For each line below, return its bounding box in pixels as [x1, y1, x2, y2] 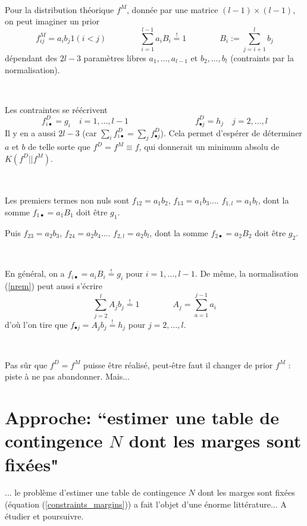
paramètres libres [83, 51, 146, 64]
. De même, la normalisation [195, 267, 299, 280]
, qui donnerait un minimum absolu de [139, 140, 280, 153]
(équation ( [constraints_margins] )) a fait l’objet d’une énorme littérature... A [5, 498, 287, 511]
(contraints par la [230, 51, 294, 64]
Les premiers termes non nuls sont [5, 193, 130, 206]
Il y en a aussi [5, 126, 56, 139]
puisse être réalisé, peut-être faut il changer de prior [83, 358, 273, 371]
